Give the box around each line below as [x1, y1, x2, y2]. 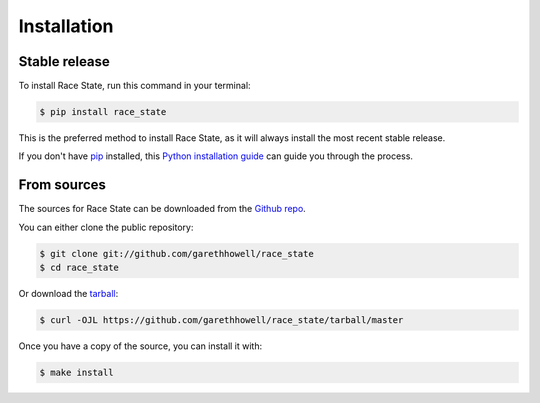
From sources [18, 176, 107, 194]
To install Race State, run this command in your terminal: [18, 80, 251, 92]
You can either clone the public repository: [18, 221, 194, 233]
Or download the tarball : [18, 288, 119, 300]
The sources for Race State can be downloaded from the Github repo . [18, 203, 307, 215]
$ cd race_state [39, 262, 120, 274]
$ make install [39, 367, 114, 379]
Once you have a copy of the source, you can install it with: [18, 340, 263, 352]
